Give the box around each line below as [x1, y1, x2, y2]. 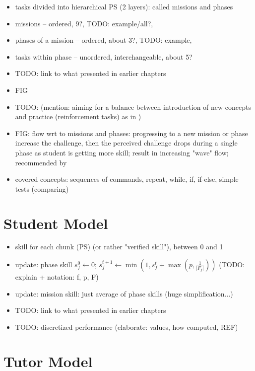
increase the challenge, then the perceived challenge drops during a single [15, 138, 238, 148]
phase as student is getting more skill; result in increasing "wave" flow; [15, 147, 229, 157]
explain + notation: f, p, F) [15, 272, 99, 282]
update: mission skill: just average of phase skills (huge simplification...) [15, 288, 233, 298]
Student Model [3, 213, 108, 233]
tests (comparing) [15, 183, 69, 194]
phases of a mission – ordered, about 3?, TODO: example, [15, 35, 192, 45]
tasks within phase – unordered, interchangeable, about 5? [15, 51, 192, 62]
